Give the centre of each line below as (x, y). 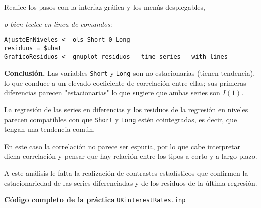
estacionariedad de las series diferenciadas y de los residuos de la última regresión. (131, 183)
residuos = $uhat (33, 48)
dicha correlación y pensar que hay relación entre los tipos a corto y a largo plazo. (131, 156)
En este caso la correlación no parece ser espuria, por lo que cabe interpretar (122, 146)
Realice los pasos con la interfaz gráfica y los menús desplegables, (105, 7)
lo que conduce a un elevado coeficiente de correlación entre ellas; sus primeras (125, 82)
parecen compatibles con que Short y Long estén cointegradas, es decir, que (121, 119)
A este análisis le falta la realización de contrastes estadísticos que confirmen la (126, 173)
